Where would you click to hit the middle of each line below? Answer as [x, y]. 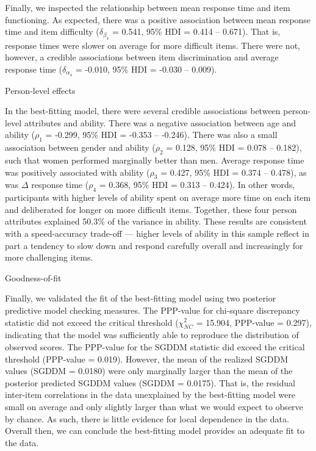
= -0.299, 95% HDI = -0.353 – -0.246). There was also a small [161, 135]
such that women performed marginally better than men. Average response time [155, 160]
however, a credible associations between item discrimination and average [142, 57]
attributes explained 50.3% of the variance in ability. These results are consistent [156, 221]
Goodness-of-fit [33, 277]
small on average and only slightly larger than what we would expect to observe [154, 406]
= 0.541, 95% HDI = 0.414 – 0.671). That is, [196, 31]
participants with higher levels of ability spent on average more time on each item [158, 197]
